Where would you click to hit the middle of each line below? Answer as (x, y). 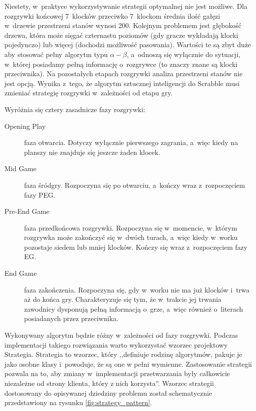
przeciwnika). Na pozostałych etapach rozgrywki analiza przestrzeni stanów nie (124, 73)
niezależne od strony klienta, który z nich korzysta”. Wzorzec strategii (109, 383)
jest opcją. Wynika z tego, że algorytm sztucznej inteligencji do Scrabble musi (122, 83)
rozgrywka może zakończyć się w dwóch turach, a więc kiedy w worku (131, 237)
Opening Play (25, 126)
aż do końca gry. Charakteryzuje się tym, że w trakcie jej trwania (123, 299)
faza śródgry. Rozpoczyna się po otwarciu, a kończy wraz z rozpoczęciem (135, 185)
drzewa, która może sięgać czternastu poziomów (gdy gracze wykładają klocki (121, 35)
